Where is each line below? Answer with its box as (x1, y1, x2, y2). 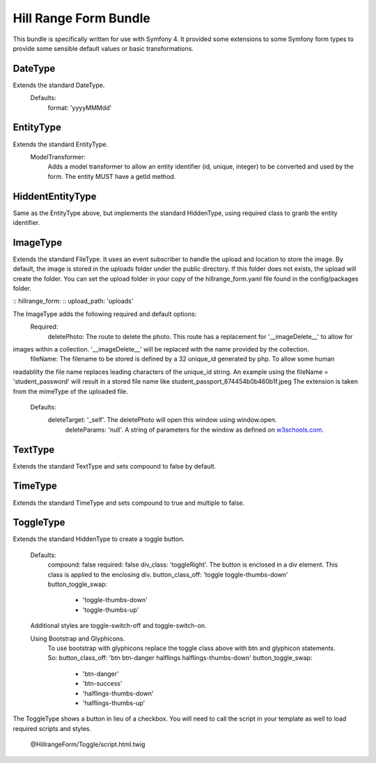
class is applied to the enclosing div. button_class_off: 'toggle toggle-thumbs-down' (47, 570, 288, 579)
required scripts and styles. (13, 724, 92, 732)
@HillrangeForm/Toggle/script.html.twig (30, 740, 146, 748)
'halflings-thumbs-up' (82, 698, 146, 707)
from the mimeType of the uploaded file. (13, 387, 128, 395)
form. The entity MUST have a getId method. (47, 172, 176, 180)
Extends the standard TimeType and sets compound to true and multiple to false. (13, 498, 245, 507)
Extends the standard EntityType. (13, 140, 108, 148)
